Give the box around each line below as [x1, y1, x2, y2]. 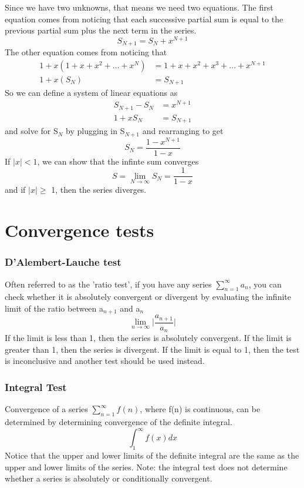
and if [5, 183, 26, 196]
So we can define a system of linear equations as [5, 86, 178, 99]
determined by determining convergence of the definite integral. [5, 416, 232, 428]
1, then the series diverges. [51, 183, 147, 196]
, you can [248, 278, 282, 290]
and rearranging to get [142, 125, 224, 137]
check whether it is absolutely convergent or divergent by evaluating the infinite [5, 290, 291, 303]
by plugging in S [66, 125, 125, 137]
